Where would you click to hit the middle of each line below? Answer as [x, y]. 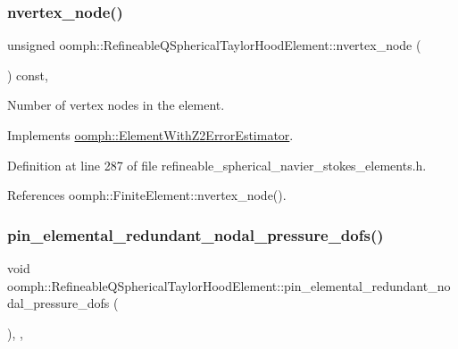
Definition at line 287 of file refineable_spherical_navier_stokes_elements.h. [217, 165]
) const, [28, 75]
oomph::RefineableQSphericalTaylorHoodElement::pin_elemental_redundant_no [229, 285]
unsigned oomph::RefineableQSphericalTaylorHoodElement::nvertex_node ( [214, 45]
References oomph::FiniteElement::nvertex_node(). [147, 195]
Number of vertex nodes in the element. [116, 105]
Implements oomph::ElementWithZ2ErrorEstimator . [150, 135]
